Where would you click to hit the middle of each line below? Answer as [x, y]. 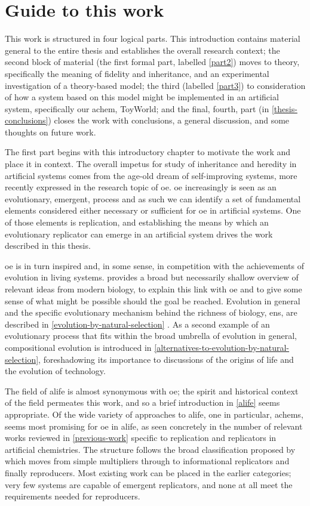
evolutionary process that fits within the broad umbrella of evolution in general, [151, 336]
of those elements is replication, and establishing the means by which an [137, 222]
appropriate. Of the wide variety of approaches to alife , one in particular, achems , [154, 414]
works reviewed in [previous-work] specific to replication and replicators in [141, 438]
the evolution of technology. [55, 371]
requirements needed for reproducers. [73, 496]
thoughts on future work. [50, 132]
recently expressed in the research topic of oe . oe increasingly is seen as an [141, 187]
